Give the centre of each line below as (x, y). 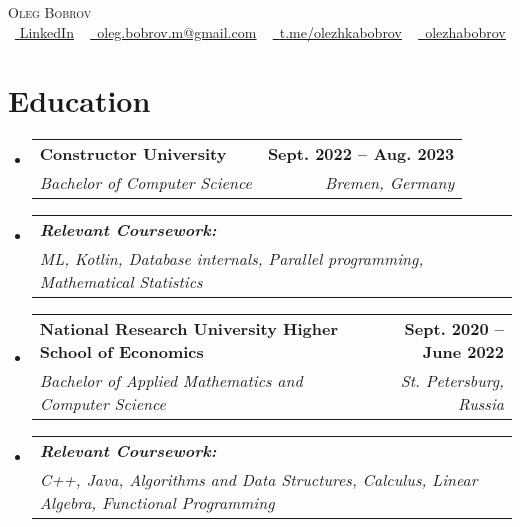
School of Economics (121, 352)
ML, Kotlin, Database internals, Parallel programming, (231, 259)
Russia (480, 404)
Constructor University (133, 154)
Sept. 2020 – (454, 329)
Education (79, 100)
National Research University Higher (188, 329)
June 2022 (463, 352)
